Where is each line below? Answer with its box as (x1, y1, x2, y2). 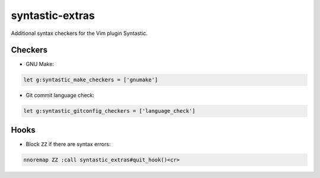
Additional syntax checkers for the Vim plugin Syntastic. (11, 30, 148, 37)
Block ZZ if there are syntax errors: (25, 140, 111, 148)
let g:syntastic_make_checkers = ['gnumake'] (23, 77, 158, 83)
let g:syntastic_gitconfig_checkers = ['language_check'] (23, 107, 196, 115)
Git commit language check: (25, 92, 95, 99)
